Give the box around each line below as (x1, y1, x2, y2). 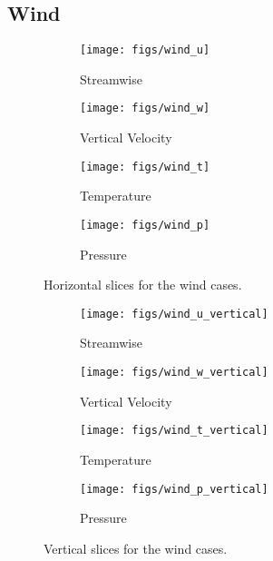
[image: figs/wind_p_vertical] (80, 482, 268, 496)
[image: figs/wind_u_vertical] (80, 307, 268, 320)
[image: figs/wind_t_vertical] (80, 424, 268, 438)
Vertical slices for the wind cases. (44, 538, 228, 557)
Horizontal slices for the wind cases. (44, 275, 242, 294)
